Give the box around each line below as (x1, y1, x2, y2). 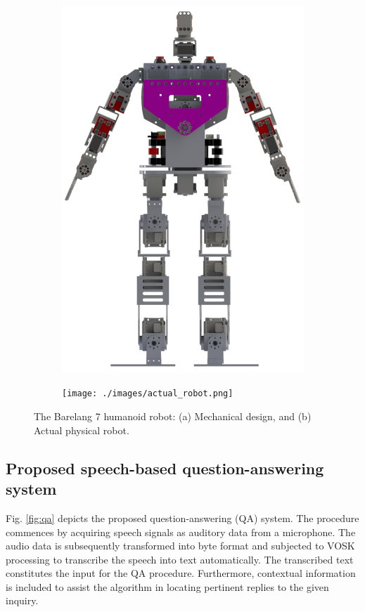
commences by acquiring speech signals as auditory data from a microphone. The (6, 524, 356, 539)
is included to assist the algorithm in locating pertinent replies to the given (6, 579, 329, 594)
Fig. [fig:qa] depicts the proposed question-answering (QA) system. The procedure (6, 510, 359, 525)
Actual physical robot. (34, 422, 129, 437)
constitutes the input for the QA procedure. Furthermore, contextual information (6, 566, 356, 580)
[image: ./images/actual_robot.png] (62, 389, 233, 399)
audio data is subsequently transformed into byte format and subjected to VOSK (6, 538, 355, 553)
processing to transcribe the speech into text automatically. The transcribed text (6, 552, 354, 566)
